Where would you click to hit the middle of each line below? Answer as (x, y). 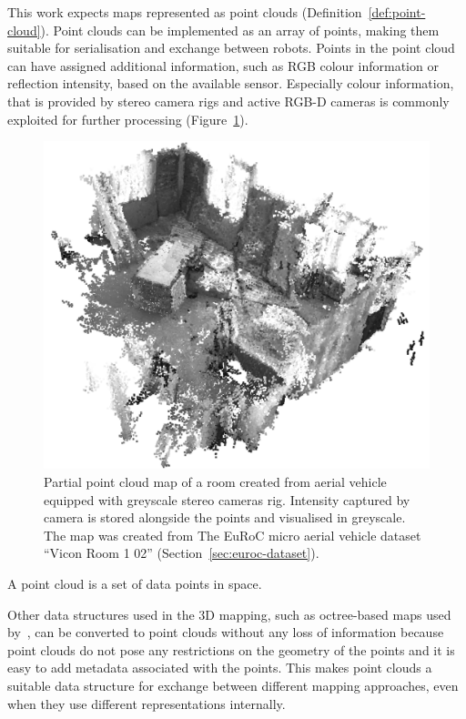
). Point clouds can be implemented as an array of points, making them (240, 30)
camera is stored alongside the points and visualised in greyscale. (225, 517)
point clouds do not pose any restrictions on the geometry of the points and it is (231, 649)
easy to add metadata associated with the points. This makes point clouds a (220, 668)
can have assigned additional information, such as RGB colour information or (223, 65)
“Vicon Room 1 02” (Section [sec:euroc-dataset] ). (182, 553)
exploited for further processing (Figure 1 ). (128, 119)
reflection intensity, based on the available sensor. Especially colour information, (231, 83)
